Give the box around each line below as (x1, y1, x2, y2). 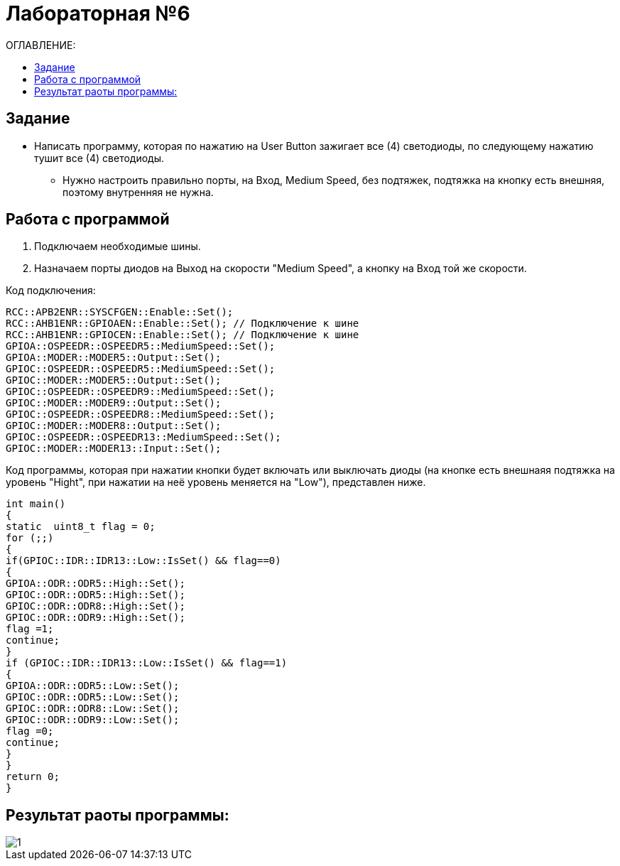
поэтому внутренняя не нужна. (62, 185, 214, 198)
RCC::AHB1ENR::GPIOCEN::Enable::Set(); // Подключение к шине (6, 329, 359, 341)
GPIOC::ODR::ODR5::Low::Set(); (6, 691, 180, 703)
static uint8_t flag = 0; (6, 521, 156, 533)
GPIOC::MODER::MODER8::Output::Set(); (6, 420, 222, 432)
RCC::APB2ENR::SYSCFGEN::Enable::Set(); (6, 306, 234, 318)
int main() (6, 498, 66, 510)
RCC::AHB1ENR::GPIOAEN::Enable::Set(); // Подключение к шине (6, 318, 359, 330)
